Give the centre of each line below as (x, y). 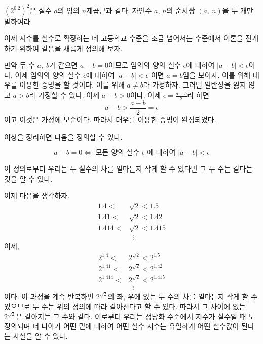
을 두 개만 (238, 10)
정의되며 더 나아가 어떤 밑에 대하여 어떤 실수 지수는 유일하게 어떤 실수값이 (122, 326)
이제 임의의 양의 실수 (48, 75)
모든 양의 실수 (118, 153)
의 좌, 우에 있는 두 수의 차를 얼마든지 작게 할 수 (183, 296)
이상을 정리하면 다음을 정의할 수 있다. (63, 136)
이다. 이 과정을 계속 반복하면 (49, 296)
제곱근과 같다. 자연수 (119, 10)
